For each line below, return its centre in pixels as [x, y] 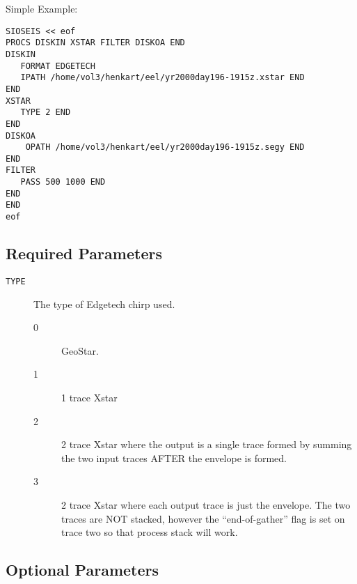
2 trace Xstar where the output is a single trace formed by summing [207, 444]
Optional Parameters [82, 570]
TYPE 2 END [46, 113]
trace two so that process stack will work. [150, 532]
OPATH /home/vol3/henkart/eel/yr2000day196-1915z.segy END [165, 147]
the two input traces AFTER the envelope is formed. [174, 458]
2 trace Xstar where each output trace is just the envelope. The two [206, 504]
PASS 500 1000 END [63, 182]
